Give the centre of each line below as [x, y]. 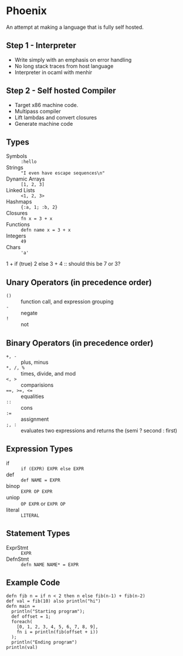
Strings [15, 168]
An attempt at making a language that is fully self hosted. [75, 27]
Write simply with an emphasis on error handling [73, 59]
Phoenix [26, 11]
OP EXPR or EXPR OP [43, 503]
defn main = [21, 607]
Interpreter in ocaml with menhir [53, 72]
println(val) [22, 648]
